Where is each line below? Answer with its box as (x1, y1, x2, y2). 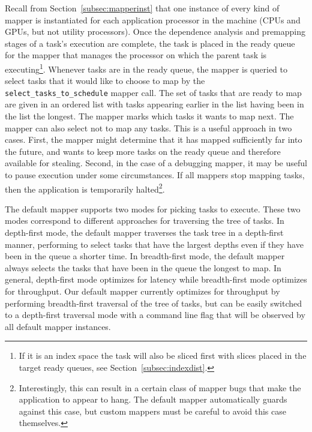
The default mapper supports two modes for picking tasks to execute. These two (5, 202, 301, 215)
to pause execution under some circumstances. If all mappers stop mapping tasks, (5, 169, 305, 181)
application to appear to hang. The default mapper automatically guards (19, 393, 287, 406)
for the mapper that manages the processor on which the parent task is (5, 49, 267, 61)
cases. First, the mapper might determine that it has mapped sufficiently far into (5, 133, 302, 146)
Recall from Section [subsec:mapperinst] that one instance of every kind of (5, 2, 280, 14)
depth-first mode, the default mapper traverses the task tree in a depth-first (5, 226, 284, 239)
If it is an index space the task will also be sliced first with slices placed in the (19, 349, 307, 362)
